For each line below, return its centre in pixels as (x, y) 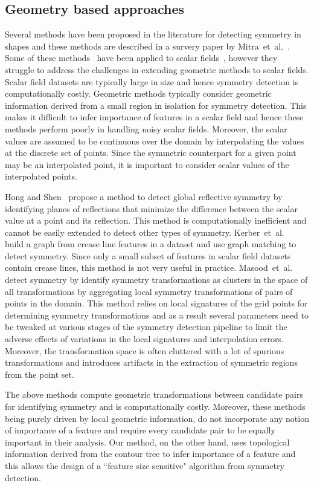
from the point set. (40, 374)
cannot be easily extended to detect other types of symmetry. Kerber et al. (145, 232)
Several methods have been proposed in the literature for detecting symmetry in (153, 34)
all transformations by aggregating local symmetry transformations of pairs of (149, 291)
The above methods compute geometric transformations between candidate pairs (154, 394)
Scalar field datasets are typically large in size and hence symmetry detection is (152, 81)
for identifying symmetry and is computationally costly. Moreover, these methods (155, 407)
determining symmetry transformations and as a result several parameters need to (157, 315)
